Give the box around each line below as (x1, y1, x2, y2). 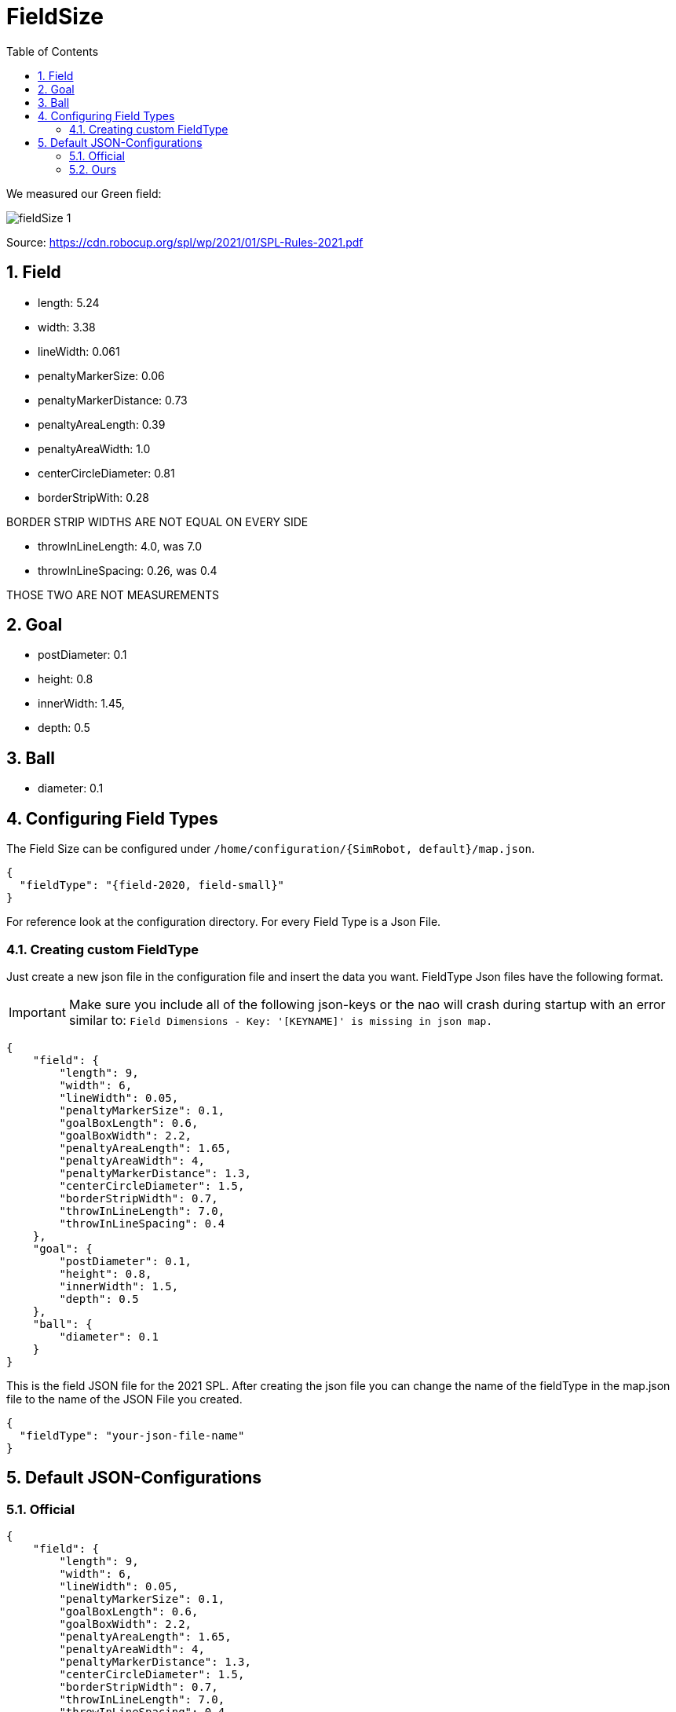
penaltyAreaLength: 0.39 (38, 417, 166, 431)
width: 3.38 (38, 320, 96, 334)
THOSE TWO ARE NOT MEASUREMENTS (6, 587, 219, 602)
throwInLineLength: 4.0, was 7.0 (38, 539, 203, 553)
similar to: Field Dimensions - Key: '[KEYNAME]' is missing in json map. (68, 1011, 493, 1028)
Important (9, 1004, 66, 1020)
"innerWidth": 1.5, (59, 1279, 179, 1293)
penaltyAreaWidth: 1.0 (38, 441, 151, 455)
